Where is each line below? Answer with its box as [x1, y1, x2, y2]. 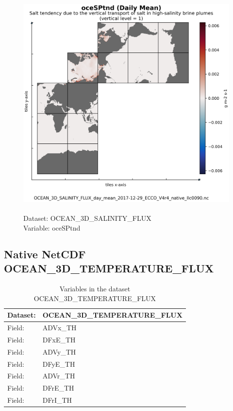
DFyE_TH [42, 358, 75, 369]
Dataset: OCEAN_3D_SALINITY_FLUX [23, 213, 151, 223]
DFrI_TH [42, 395, 72, 405]
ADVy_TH [42, 346, 76, 357]
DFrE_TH [42, 383, 74, 393]
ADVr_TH [42, 371, 75, 381]
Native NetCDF [4, 246, 86, 261]
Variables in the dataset [59, 283, 131, 293]
